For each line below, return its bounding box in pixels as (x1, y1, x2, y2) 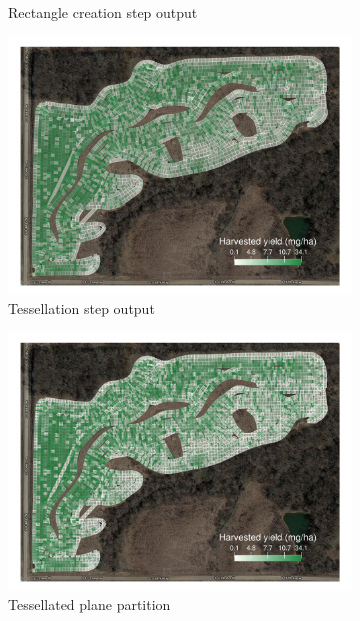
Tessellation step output (8, 298, 155, 319)
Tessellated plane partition (8, 594, 171, 615)
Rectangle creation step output (8, 2, 198, 22)
